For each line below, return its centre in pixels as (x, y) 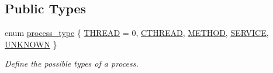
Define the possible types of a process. (72, 63)
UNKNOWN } (31, 44)
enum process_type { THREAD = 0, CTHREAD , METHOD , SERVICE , (137, 33)
